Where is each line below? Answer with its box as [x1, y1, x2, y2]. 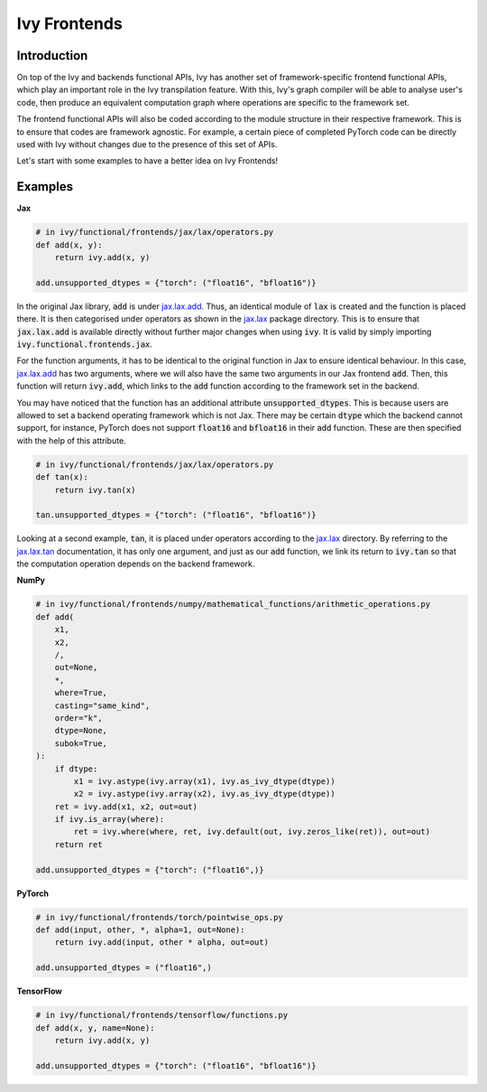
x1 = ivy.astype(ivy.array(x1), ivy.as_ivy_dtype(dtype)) [73, 776, 335, 786]
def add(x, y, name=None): [35, 1022, 155, 1033]
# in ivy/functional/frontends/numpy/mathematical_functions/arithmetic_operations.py [35, 599, 431, 610]
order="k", [54, 713, 103, 723]
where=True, [54, 687, 108, 698]
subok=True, [54, 738, 108, 749]
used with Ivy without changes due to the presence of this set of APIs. [16, 139, 278, 150]
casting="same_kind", [54, 700, 151, 711]
